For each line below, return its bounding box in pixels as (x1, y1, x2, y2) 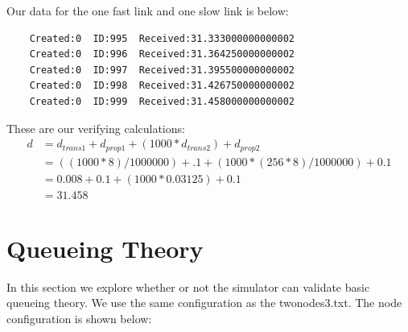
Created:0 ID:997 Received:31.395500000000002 (29, 64, 295, 76)
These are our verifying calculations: (6, 119, 185, 136)
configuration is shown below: (6, 310, 152, 327)
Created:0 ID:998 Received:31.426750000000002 (29, 80, 295, 92)
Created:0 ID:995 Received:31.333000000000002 (29, 32, 295, 44)
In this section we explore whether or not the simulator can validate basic (6, 278, 370, 295)
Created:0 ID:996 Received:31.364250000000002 (29, 48, 295, 60)
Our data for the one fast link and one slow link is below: (6, 2, 289, 19)
